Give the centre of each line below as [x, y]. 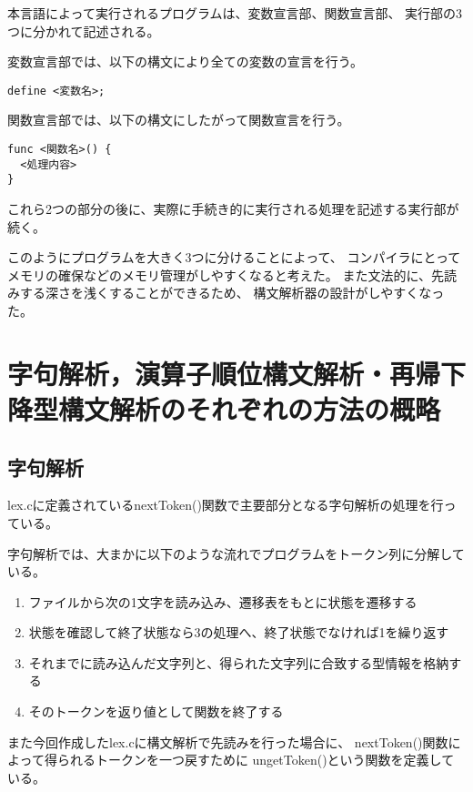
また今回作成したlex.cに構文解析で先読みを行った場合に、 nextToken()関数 [228, 741]
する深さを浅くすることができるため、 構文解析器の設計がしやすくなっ [232, 293]
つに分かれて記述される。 [84, 30]
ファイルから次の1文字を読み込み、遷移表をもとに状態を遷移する [223, 601]
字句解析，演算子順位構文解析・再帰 [224, 373]
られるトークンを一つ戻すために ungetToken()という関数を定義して [256, 760]
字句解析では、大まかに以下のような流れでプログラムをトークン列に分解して [236, 553]
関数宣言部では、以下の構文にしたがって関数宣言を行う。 [179, 120]
